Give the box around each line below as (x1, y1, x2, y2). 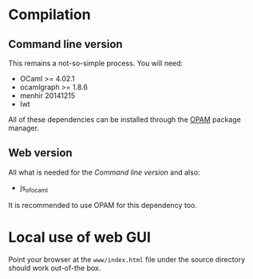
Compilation (8, 6, 91, 24)
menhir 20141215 (19, 91, 76, 100)
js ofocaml (19, 183, 48, 195)
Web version (8, 146, 73, 160)
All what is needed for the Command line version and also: (8, 167, 201, 177)
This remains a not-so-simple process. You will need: (8, 58, 184, 68)
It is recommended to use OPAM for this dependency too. (8, 200, 197, 210)
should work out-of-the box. (8, 263, 101, 273)
